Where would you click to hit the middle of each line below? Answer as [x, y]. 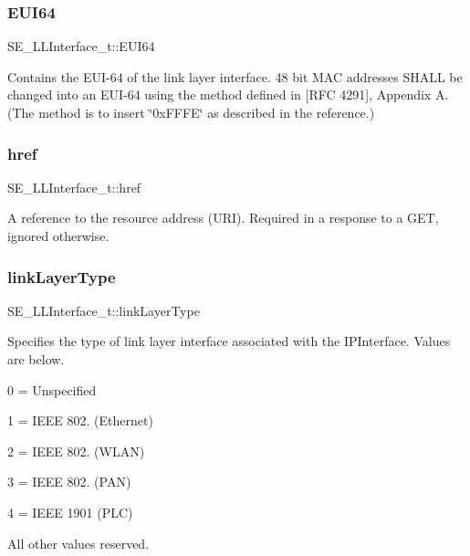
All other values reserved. [78, 543]
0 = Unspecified [52, 389]
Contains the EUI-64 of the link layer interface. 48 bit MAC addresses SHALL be [235, 76]
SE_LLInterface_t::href [74, 187]
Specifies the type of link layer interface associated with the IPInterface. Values [229, 341]
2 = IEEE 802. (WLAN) [76, 451]
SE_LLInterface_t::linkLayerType [104, 310]
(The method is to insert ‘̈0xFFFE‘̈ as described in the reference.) [191, 112]
